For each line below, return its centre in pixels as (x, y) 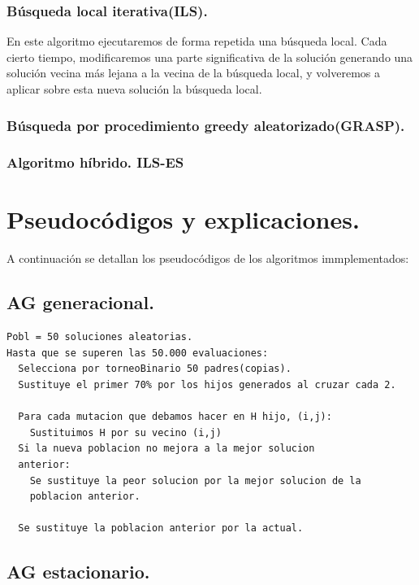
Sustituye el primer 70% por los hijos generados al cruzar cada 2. (207, 384)
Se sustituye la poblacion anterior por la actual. (161, 528)
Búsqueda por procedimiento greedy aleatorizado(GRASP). (206, 125)
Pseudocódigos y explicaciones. (183, 219)
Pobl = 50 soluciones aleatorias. (100, 337)
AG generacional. (80, 302)
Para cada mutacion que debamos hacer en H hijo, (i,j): (175, 417)
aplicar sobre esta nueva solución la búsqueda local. (134, 89)
